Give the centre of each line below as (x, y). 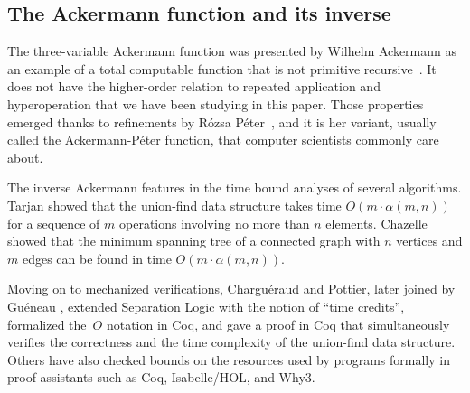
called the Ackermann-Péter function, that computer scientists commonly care (223, 140)
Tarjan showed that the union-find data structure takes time (174, 205)
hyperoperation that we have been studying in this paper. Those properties (216, 103)
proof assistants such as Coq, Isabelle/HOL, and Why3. (161, 377)
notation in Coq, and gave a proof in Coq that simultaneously (278, 324)
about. (25, 157)
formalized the (47, 324)
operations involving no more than (215, 223)
